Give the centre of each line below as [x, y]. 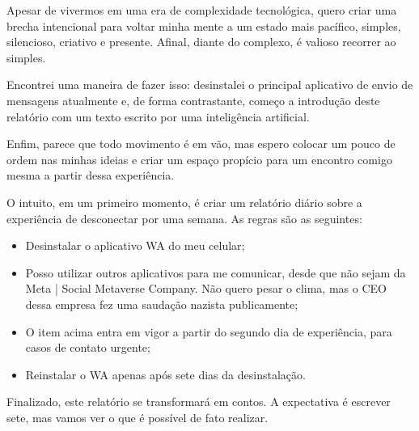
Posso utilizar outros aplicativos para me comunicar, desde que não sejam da [216, 272]
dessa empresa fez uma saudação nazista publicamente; [162, 304]
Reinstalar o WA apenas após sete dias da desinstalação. [165, 374]
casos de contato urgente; [88, 347]
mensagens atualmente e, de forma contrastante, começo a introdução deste [193, 100]
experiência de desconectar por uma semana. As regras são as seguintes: [184, 218]
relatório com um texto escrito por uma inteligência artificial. [158, 116]
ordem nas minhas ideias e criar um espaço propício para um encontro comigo [199, 159]
